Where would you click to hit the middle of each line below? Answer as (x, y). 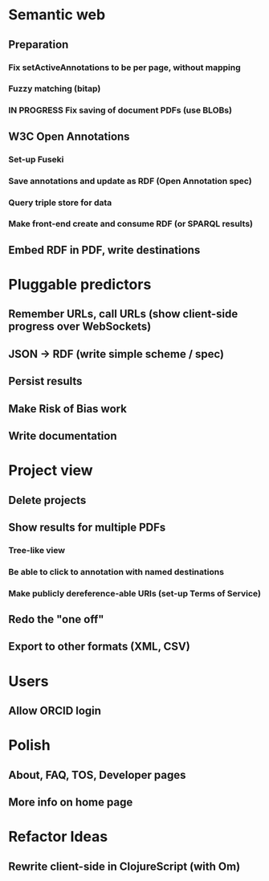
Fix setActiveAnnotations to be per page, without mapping (124, 68)
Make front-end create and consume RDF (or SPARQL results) (130, 224)
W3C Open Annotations (69, 136)
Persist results (45, 381)
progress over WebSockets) (80, 327)
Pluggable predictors (80, 285)
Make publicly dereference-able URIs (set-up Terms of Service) (134, 593)
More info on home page (71, 803)
